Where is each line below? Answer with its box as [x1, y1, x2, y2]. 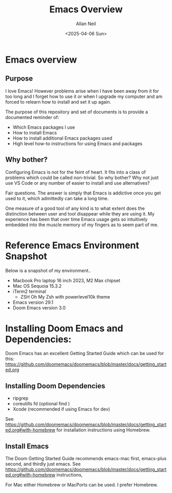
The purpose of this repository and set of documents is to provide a [5, 109, 148, 115]
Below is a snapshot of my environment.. [5, 267, 91, 273]
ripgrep [12, 395, 29, 401]
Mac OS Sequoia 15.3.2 [12, 283, 62, 289]
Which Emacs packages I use [12, 124, 75, 130]
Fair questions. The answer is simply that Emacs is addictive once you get [5, 190, 161, 196]
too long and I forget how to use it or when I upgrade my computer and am [5, 93, 163, 100]
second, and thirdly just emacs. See [5, 461, 81, 467]
